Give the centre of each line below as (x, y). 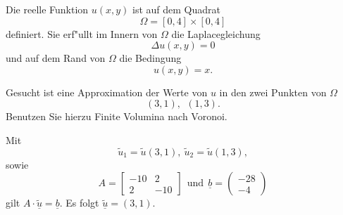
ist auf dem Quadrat (177, 9)
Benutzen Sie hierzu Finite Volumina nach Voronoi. (117, 116)
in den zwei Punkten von (273, 92)
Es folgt (82, 203)
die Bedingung (150, 58)
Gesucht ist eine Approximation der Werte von (107, 92)
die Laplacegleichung (216, 33)
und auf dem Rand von (56, 58)
